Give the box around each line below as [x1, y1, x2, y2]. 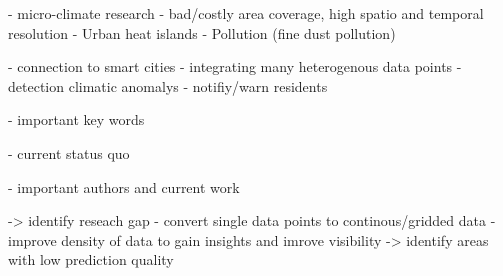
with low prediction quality [8, 249, 174, 270]
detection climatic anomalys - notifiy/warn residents [8, 75, 328, 96]
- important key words [8, 109, 145, 130]
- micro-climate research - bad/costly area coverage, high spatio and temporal [8, 3, 484, 23]
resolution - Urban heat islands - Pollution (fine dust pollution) [8, 22, 396, 43]
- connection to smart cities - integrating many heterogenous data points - [8, 56, 462, 77]
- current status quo [8, 142, 130, 163]
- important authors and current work [8, 176, 240, 197]
